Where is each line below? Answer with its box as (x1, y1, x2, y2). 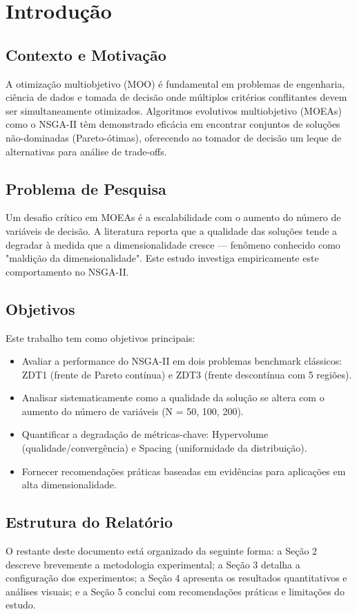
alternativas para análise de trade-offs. (6, 144, 167, 158)
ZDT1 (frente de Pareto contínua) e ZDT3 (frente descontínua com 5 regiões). (21, 367, 352, 381)
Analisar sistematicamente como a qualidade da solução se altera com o (21, 390, 325, 405)
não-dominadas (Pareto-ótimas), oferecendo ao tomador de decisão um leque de (6, 130, 342, 144)
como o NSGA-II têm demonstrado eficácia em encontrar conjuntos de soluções (6, 117, 340, 131)
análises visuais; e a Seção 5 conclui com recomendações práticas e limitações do (6, 584, 345, 598)
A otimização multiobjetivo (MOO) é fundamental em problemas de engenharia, (6, 76, 345, 90)
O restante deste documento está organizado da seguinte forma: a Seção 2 (6, 544, 318, 558)
